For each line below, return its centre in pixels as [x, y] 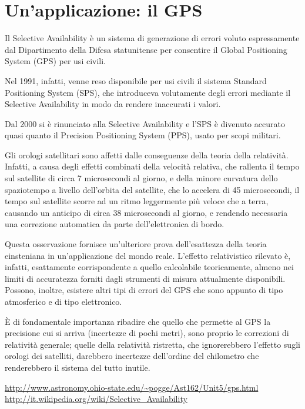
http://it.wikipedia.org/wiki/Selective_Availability [96, 399]
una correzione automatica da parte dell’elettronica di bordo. [115, 224]
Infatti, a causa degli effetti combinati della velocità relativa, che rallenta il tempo [152, 166]
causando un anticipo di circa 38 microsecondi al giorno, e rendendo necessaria [146, 212]
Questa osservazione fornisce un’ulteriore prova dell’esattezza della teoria [136, 244]
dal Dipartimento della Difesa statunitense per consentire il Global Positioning [146, 49]
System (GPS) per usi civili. [56, 61]
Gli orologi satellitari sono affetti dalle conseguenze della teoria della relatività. [147, 154]
